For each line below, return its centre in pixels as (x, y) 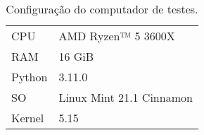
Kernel (28, 118)
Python (30, 77)
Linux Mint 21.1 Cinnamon (126, 97)
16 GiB (76, 56)
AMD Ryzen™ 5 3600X (117, 36)
